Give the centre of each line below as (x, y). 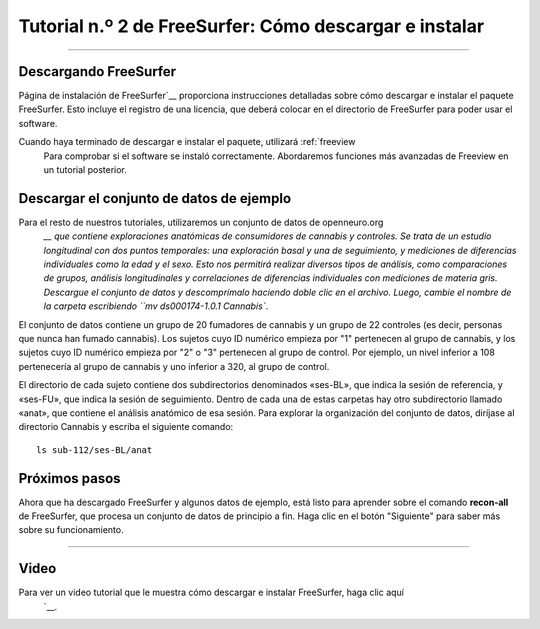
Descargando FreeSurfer (97, 71)
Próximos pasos (69, 478)
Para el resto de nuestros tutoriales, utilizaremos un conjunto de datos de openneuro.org (201, 222)
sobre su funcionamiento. (71, 530)
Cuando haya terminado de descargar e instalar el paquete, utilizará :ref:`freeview (187, 142)
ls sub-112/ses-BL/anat (94, 449)
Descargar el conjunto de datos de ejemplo (155, 198)
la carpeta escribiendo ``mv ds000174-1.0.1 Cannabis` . (156, 306)
